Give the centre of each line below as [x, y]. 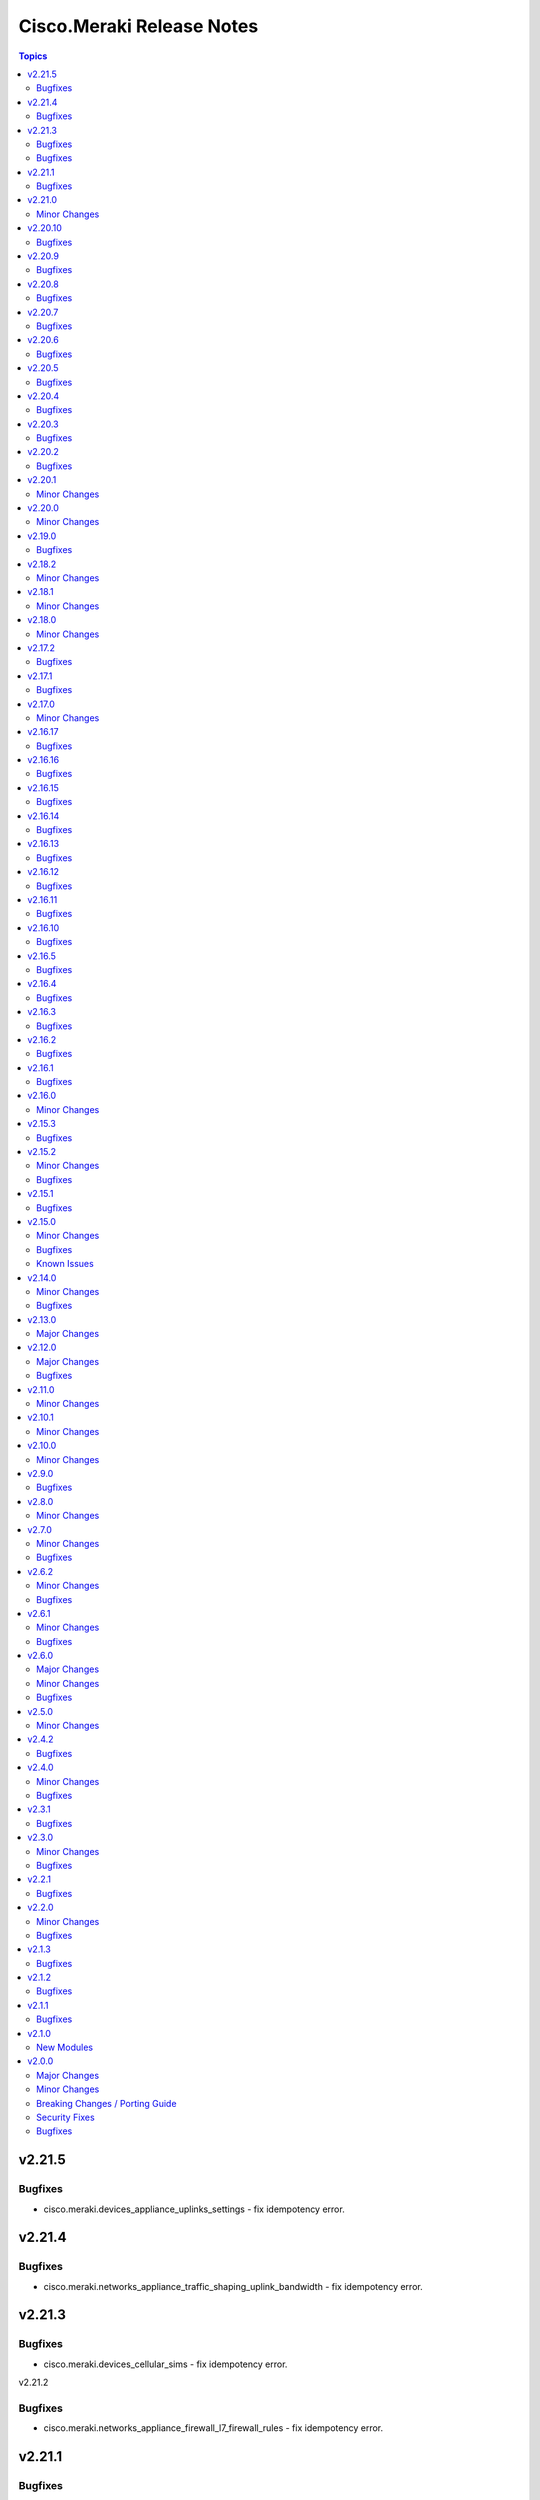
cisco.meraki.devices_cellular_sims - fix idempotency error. [165, 2364]
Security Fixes [65, 2117]
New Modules [65, 2047]
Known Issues [65, 1264]
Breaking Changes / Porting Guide [106, 2103]
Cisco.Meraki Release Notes [138, 26]
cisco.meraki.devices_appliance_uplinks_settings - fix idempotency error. [194, 2209]
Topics [33, 56]
